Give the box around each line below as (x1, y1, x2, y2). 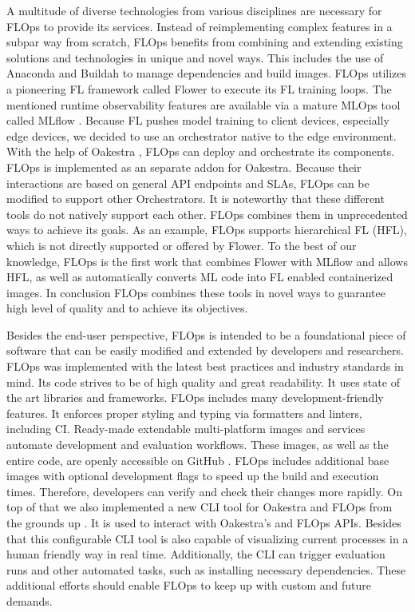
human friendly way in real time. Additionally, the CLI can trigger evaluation (6, 546, 385, 562)
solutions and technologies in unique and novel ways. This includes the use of (6, 49, 384, 66)
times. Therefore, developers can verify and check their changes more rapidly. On (6, 483, 402, 499)
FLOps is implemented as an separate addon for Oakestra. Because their (6, 158, 362, 175)
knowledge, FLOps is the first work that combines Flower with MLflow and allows (6, 252, 408, 269)
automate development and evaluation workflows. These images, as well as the (6, 436, 389, 453)
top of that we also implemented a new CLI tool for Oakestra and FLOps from (6, 499, 393, 515)
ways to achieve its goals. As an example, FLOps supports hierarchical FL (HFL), (6, 221, 407, 238)
